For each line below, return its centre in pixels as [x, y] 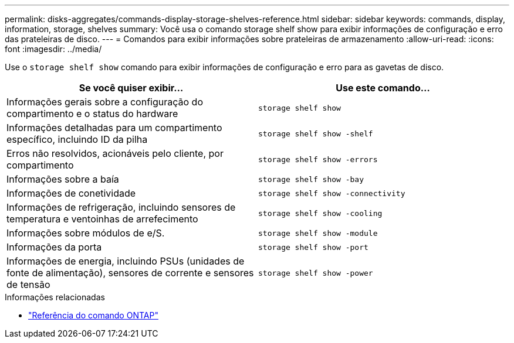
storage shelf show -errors [318, 159]
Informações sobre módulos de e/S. [86, 233]
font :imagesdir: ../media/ [53, 49]
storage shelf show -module [318, 233]
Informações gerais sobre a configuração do [105, 102]
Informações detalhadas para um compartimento [114, 128]
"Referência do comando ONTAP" [93, 315]
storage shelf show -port [313, 247]
